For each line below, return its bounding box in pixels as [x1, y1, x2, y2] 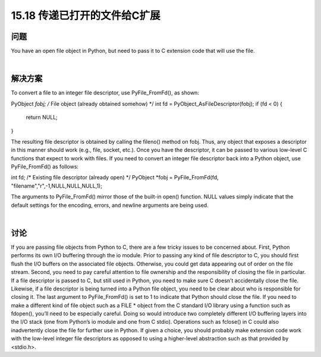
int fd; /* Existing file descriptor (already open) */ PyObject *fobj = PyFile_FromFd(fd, [11, 174, 219, 181]
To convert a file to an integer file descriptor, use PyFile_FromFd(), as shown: [11, 89, 199, 96]
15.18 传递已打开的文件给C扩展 [11, 9, 160, 22]
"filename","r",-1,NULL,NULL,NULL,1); [11, 182, 102, 189]
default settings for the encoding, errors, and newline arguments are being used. [11, 201, 209, 208]
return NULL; [26, 113, 58, 121]
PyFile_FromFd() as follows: [11, 163, 79, 170]
